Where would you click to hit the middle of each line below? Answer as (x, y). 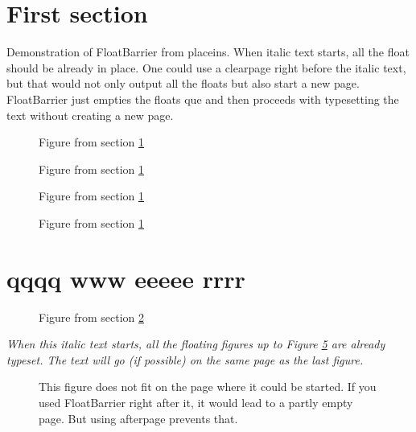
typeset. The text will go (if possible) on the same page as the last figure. (185, 359)
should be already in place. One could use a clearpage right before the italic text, (206, 67)
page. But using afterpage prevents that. (138, 418)
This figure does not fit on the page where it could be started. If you (208, 387)
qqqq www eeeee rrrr (126, 278)
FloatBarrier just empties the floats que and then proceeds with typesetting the (203, 99)
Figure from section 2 (92, 317)
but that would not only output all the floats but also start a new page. (183, 83)
